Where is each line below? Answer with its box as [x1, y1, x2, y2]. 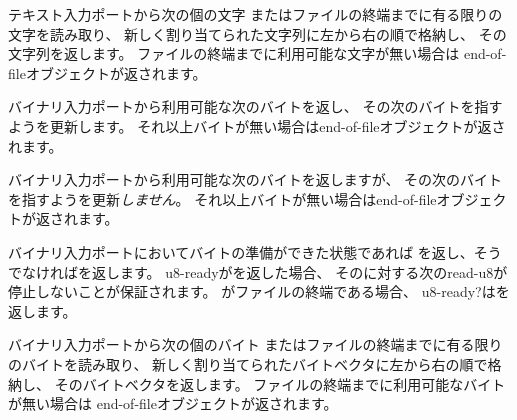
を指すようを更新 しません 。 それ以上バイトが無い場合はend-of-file [8, 188, 437, 209]
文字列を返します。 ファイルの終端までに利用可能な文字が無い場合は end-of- [8, 43, 507, 64]
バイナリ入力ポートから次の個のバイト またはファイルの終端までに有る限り [8, 334, 503, 355]
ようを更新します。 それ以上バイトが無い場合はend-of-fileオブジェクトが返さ [8, 115, 506, 136]
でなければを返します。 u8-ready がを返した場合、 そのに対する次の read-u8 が [8, 261, 508, 282]
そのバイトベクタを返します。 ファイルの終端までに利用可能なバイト [54, 373, 506, 394]
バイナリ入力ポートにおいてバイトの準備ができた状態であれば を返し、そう [8, 241, 502, 262]
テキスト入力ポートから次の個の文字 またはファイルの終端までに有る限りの [8, 4, 503, 24]
